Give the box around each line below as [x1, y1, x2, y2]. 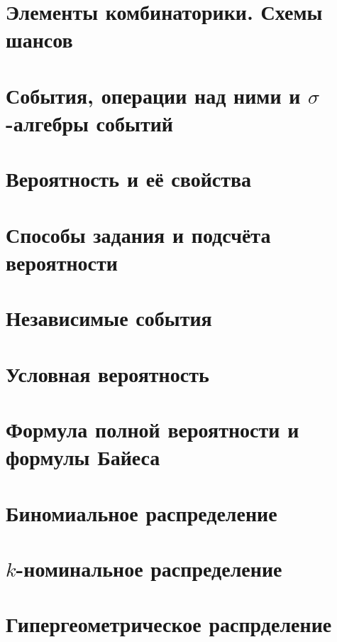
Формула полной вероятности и [6, 415, 299, 443]
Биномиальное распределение [6, 498, 277, 527]
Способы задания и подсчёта [6, 219, 271, 249]
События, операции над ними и [6, 80, 301, 109]
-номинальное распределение [16, 553, 282, 582]
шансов [6, 25, 73, 54]
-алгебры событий [6, 108, 173, 137]
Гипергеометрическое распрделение [6, 609, 332, 638]
